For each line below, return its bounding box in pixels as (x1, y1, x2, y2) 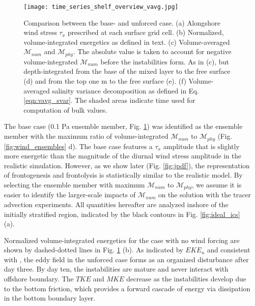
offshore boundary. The (4, 274, 74, 284)
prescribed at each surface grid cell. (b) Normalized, (67, 27, 224, 37)
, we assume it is (192, 179, 242, 189)
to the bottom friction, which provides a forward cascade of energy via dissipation (4, 283, 251, 293)
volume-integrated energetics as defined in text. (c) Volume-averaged (24, 36, 230, 47)
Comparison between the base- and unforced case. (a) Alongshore (24, 17, 221, 28)
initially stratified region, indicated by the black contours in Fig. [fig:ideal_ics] (4, 209, 240, 219)
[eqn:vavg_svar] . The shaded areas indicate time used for (24, 95, 196, 105)
